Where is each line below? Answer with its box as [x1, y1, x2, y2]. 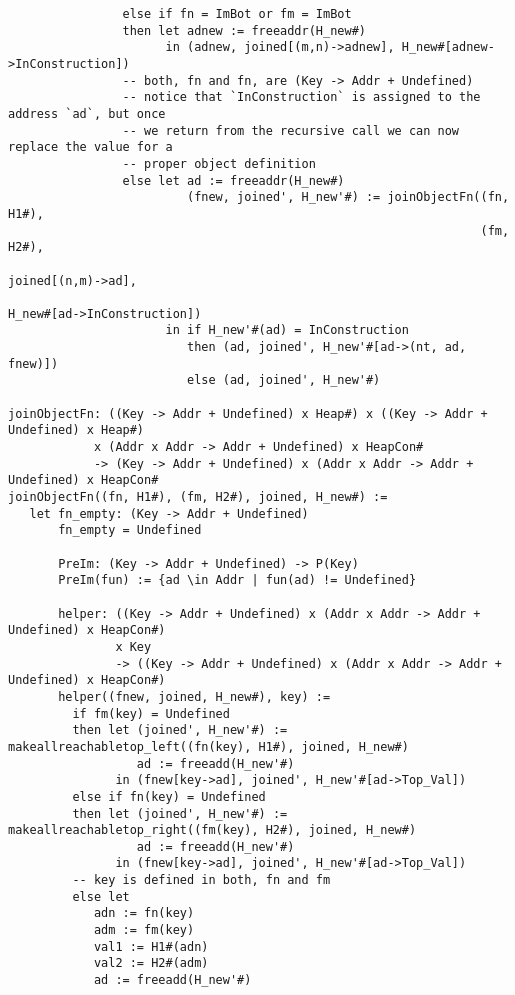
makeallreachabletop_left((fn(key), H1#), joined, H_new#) [8, 739, 409, 754]
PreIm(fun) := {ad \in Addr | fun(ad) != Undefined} [58, 573, 417, 588]
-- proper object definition [122, 156, 316, 171]
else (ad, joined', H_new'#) [186, 373, 381, 388]
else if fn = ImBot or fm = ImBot [122, 7, 352, 21]
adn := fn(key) [93, 906, 195, 921]
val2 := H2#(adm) [93, 956, 209, 971]
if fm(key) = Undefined [72, 706, 230, 721]
